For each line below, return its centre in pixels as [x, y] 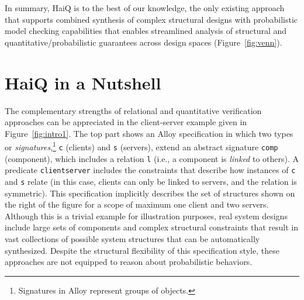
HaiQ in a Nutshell [83, 82]
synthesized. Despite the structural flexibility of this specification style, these [142, 250]
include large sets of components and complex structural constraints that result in [152, 227]
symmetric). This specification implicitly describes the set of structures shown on [150, 193]
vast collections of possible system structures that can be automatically [132, 238]
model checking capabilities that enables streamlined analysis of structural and [146, 31]
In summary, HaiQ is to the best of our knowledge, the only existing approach [145, 8]
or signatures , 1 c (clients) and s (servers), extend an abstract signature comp [141, 146]
